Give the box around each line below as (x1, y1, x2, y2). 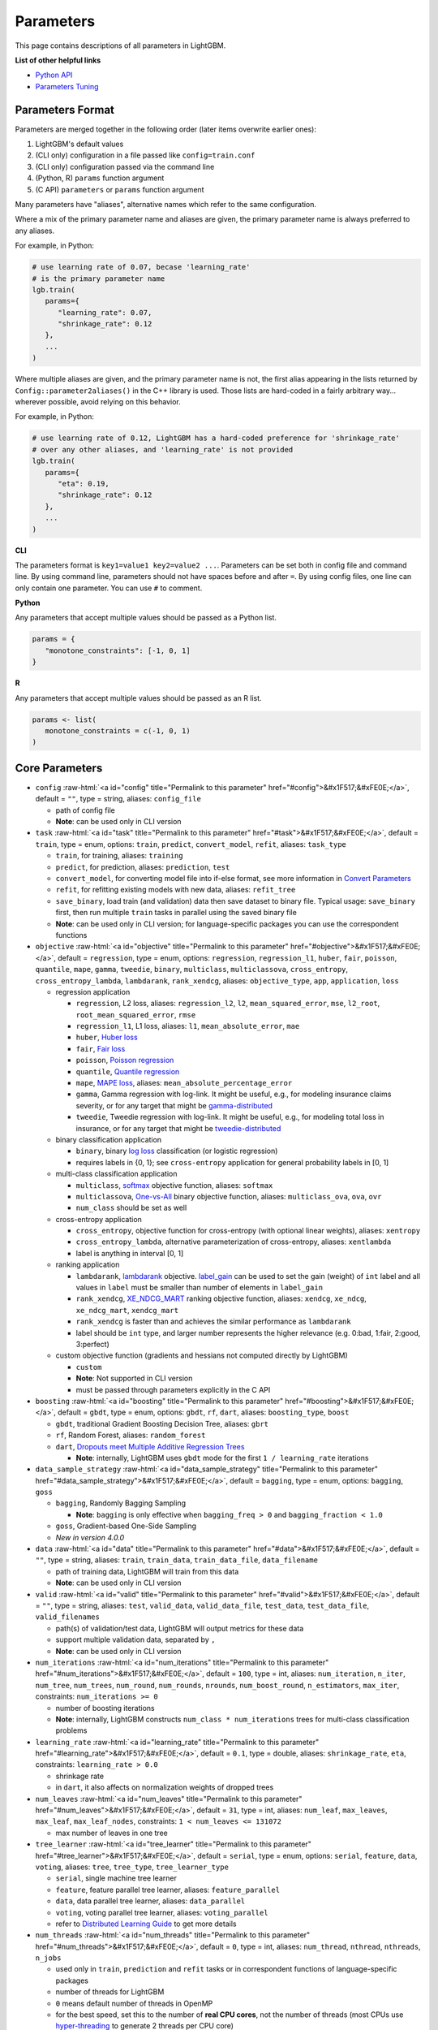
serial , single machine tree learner (55, 1873, 178, 1883)
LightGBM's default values (35, 139, 124, 149)
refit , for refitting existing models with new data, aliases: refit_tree (55, 885, 296, 895)
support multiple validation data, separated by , (55, 1635, 216, 1644)
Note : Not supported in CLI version (75, 1373, 193, 1384)
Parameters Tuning (35, 81, 99, 91)
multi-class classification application (55, 1169, 178, 1179)
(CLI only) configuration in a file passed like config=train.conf (35, 150, 255, 160)
